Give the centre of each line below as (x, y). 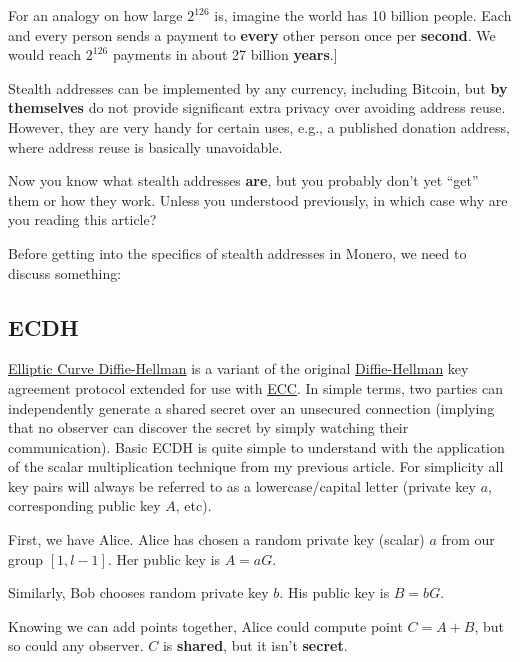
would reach (45, 54)
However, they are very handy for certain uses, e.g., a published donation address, (259, 126)
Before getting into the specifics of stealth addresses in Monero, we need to (237, 252)
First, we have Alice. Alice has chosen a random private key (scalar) (216, 539)
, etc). (193, 505)
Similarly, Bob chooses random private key (138, 592)
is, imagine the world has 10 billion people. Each (363, 15)
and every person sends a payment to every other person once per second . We (252, 34)
